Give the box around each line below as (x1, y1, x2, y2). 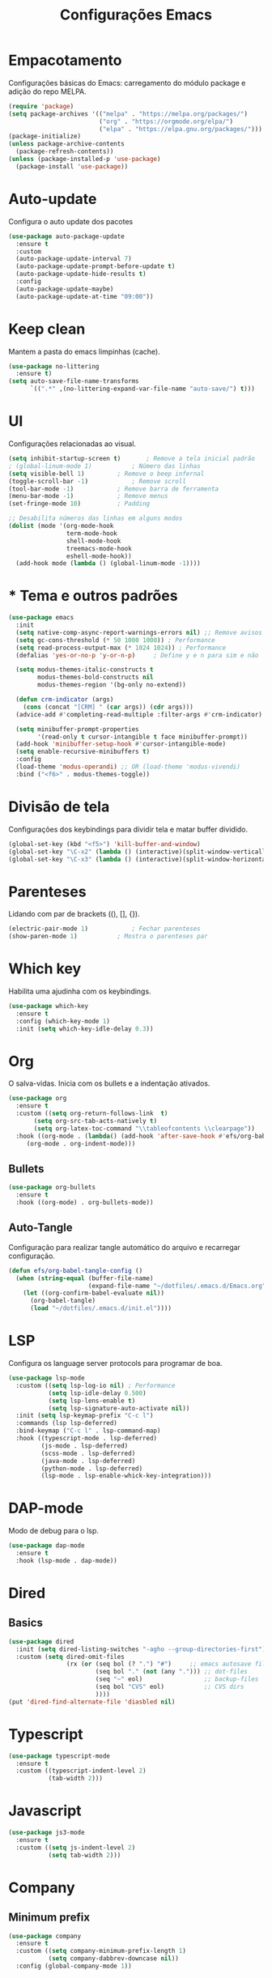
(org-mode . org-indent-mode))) (26, 1139, 136, 1147)
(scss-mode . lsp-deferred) (40, 1449, 136, 1457)
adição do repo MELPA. (8, 87, 87, 96)
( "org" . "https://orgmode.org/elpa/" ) (98, 117, 233, 125)
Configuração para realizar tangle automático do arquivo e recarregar (8, 1242, 241, 1252)
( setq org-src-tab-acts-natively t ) (33, 1117, 158, 1125)
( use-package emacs (8, 614, 74, 622)
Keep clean (8, 320, 86, 338)
